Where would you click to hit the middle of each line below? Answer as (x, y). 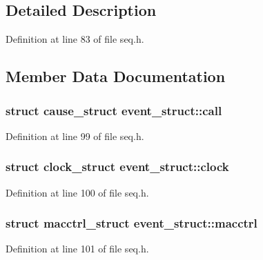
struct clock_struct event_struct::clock (117, 167)
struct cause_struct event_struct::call (114, 110)
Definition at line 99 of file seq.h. (75, 136)
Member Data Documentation (116, 76)
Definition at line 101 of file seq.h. (77, 249)
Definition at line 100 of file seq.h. (77, 192)
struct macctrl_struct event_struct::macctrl (131, 223)
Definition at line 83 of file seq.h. (75, 39)
